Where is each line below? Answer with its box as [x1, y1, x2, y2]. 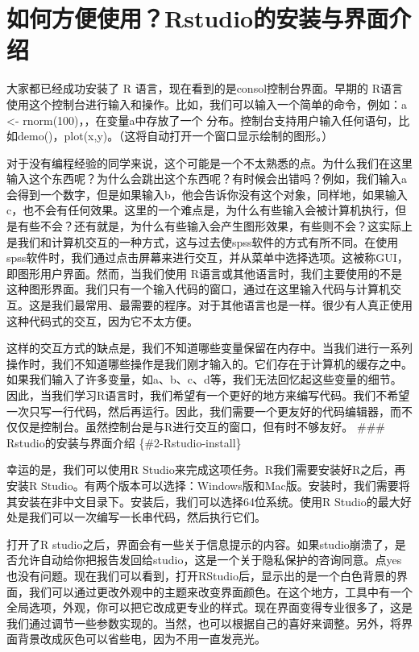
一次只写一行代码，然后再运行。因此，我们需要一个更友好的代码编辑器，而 [6, 402, 401, 419]
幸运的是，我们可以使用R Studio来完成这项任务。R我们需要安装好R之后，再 [6, 461, 406, 478]
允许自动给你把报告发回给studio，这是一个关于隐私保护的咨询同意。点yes [17, 551, 402, 568]
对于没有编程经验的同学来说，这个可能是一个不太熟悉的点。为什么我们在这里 [6, 154, 413, 171]
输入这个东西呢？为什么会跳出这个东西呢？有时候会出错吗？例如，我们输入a [6, 170, 407, 187]
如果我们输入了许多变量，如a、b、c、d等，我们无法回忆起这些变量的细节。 [6, 371, 402, 388]
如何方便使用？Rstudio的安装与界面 [6, 2, 389, 35]
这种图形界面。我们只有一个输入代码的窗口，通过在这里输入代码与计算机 [6, 280, 390, 297]
